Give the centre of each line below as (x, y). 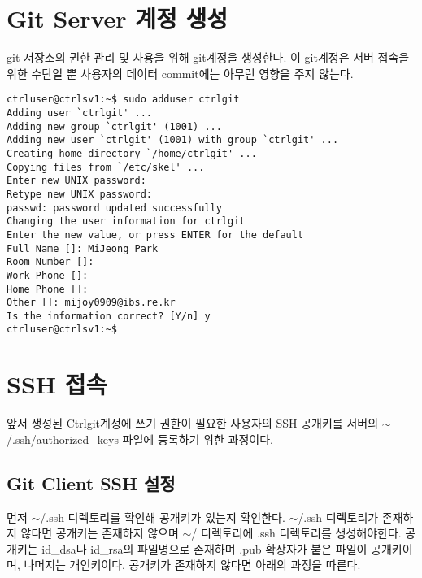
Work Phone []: (48, 275)
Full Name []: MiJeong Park (83, 248)
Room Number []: (50, 262)
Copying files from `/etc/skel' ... (106, 167)
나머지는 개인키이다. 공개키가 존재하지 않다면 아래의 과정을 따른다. (192, 565)
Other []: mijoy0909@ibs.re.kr (91, 303)
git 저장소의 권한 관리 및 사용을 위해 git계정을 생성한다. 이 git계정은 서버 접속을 (208, 57)
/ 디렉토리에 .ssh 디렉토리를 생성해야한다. (296, 533)
